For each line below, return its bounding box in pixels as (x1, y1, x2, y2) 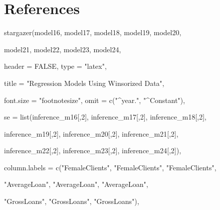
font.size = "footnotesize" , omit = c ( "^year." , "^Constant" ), (4, 94, 185, 105)
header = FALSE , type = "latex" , (4, 61, 107, 71)
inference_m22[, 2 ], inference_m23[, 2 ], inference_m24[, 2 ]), (4, 145, 181, 156)
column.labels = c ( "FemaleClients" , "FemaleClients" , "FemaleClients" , (4, 162, 216, 172)
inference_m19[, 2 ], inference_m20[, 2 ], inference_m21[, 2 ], (4, 128, 178, 139)
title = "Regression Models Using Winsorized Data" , (4, 77, 164, 88)
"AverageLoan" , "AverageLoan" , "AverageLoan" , (4, 179, 148, 189)
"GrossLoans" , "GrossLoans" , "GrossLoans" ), (4, 196, 139, 206)
